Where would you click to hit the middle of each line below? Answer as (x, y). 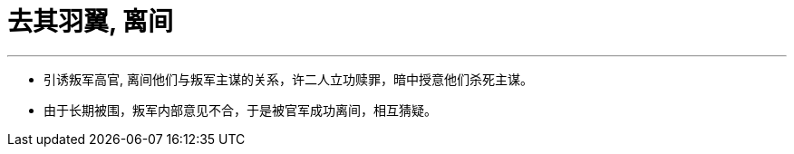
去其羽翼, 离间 (91, 22)
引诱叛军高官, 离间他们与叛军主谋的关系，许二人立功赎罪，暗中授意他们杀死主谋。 (288, 79)
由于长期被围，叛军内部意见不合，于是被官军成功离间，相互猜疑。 (240, 110)
